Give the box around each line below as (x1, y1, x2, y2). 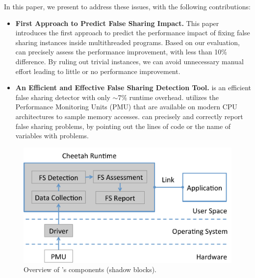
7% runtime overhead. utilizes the (118, 92, 219, 102)
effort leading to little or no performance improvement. (15, 66, 180, 76)
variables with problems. (15, 130, 89, 141)
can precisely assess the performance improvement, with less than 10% (15, 47, 227, 57)
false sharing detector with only (15, 92, 110, 102)
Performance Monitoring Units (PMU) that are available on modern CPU (15, 101, 237, 112)
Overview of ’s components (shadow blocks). (24, 264, 156, 275)
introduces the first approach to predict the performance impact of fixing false (15, 27, 250, 38)
